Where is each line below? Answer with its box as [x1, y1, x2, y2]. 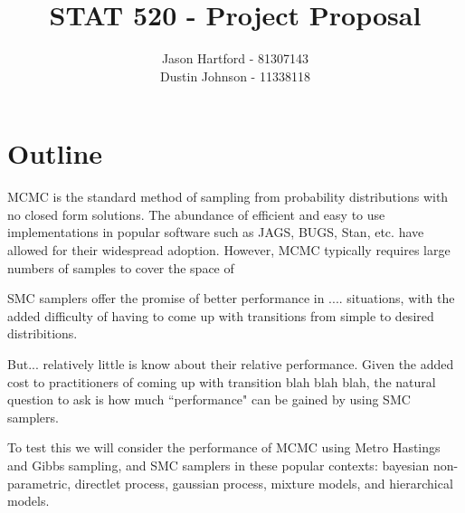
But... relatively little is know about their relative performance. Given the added [7, 355, 454, 373]
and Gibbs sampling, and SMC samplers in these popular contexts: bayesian [7, 455, 430, 474]
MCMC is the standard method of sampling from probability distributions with [7, 187, 449, 206]
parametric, [7, 473, 71, 492]
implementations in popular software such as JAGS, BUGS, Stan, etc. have [7, 223, 424, 242]
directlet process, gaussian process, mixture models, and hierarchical [74, 473, 453, 492]
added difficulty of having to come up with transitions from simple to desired [7, 306, 434, 325]
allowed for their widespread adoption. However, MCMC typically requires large [7, 241, 451, 260]
